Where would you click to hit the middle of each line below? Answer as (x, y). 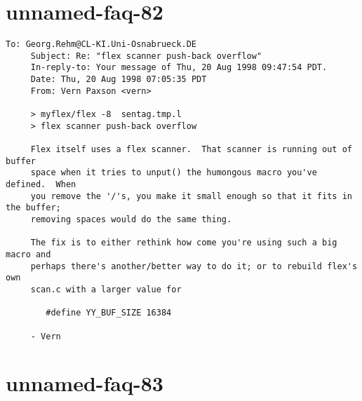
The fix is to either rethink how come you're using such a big (184, 243)
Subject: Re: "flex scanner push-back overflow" (146, 56)
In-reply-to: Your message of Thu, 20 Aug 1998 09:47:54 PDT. (179, 68)
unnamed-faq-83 (85, 383)
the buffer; (33, 208)
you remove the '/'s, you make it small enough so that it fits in (191, 196)
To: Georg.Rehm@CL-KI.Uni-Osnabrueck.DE (101, 45)
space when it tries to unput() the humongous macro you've (174, 173)
